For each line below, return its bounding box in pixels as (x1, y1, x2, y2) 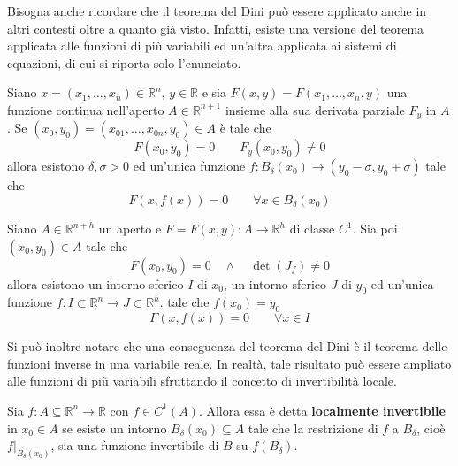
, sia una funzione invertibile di (50, 436, 219, 455)
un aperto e (98, 219, 162, 238)
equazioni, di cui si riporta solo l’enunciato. (7, 53, 241, 72)
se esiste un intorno (62, 418, 167, 437)
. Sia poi (352, 219, 398, 238)
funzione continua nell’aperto (7, 100, 164, 118)
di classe (289, 219, 335, 238)
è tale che (219, 118, 271, 137)
